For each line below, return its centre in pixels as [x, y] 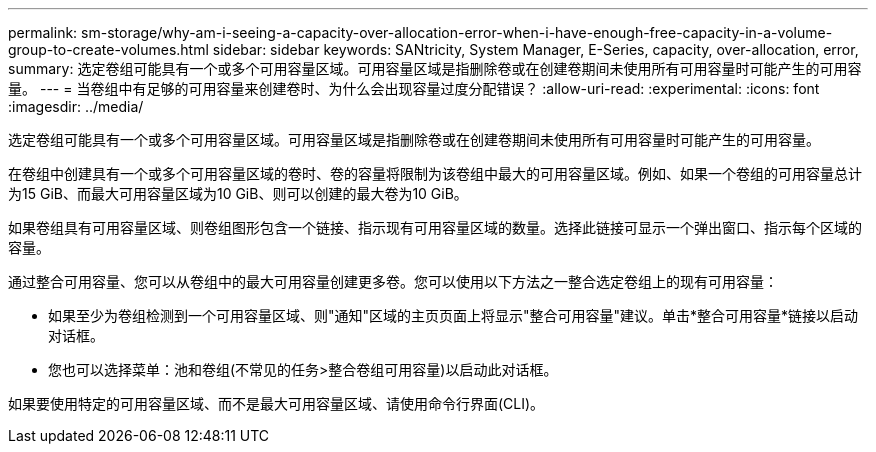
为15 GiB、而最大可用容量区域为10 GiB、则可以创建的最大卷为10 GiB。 [238, 193]
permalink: [43, 32]
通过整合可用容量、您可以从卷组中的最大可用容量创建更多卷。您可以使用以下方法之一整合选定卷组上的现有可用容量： [393, 281]
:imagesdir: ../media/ [76, 106]
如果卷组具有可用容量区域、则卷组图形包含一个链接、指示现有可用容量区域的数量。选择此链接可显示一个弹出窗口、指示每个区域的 [435, 227]
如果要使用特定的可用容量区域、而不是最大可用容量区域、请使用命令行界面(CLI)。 [276, 403]
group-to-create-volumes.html [108, 49]
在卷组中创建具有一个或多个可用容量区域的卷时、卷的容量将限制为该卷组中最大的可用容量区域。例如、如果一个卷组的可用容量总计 [435, 173]
